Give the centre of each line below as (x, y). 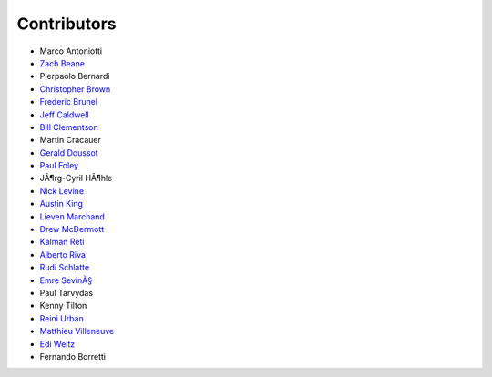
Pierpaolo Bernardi (75, 76)
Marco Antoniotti (71, 51)
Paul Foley (59, 166)
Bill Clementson (69, 127)
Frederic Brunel (69, 102)
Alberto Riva (63, 254)
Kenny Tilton (63, 306)
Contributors (67, 24)
